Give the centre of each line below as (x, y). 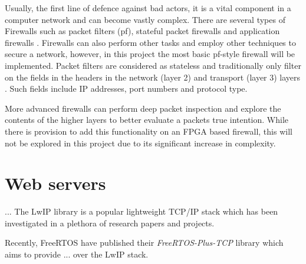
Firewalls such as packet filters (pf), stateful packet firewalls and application (142, 31)
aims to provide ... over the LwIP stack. (77, 254)
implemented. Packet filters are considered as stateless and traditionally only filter (153, 65)
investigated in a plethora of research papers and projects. (110, 223)
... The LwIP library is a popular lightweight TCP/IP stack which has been (142, 211)
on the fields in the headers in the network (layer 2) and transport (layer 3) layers (153, 77)
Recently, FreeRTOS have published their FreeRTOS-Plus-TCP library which (144, 243)
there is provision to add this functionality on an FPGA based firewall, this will (149, 131)
